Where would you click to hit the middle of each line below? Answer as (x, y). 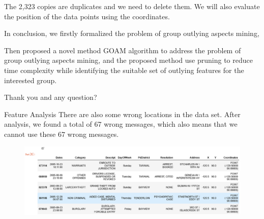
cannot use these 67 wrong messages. (62, 134)
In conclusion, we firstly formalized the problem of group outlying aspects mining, (132, 33)
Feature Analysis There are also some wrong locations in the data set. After (122, 114)
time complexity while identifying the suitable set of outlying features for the (124, 70)
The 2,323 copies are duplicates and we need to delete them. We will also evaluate (132, 6)
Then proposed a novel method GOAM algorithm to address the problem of (123, 50)
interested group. (31, 80)
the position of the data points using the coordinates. (87, 16)
